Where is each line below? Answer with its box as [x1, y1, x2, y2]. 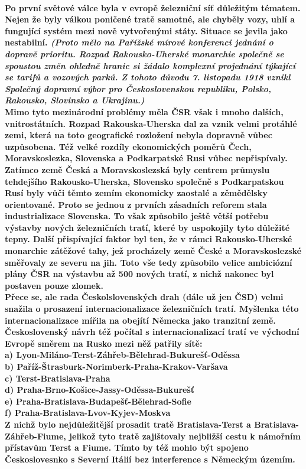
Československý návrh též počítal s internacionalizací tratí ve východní [5, 325, 300, 338]
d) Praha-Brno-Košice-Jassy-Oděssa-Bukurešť [5, 383, 195, 396]
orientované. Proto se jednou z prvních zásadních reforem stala [5, 198, 267, 210]
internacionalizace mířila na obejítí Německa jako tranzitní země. [5, 314, 276, 326]
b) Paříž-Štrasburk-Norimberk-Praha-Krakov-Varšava [5, 360, 228, 372]
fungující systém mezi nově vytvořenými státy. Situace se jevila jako [5, 24, 288, 37]
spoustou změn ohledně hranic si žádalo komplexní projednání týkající [5, 59, 296, 71]
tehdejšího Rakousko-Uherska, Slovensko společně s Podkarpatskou [5, 175, 284, 187]
